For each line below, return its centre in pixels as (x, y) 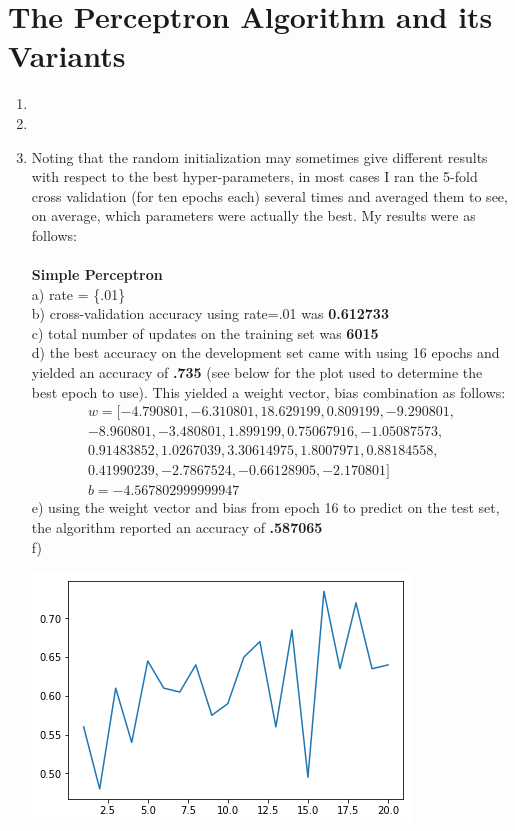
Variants (67, 55)
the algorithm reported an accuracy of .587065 (177, 526)
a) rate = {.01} (78, 293)
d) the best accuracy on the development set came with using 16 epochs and (265, 352)
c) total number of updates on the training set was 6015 (205, 332)
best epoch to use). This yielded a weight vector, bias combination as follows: (268, 391)
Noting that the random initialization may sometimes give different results (259, 156)
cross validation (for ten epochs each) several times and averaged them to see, (269, 195)
